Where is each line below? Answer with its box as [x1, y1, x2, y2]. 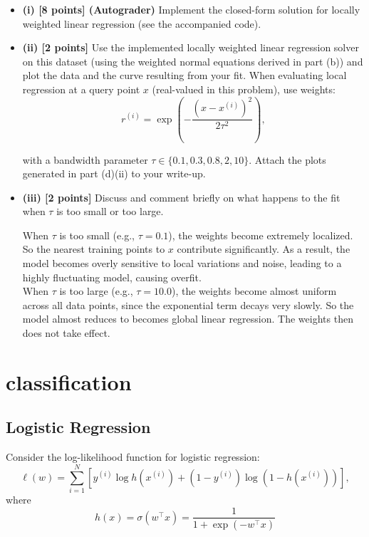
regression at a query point [22, 81, 140, 96]
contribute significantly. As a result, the [177, 241, 350, 256]
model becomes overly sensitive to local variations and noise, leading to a [22, 256, 342, 271]
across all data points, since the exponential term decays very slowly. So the [22, 297, 354, 312]
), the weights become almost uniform [171, 283, 337, 298]
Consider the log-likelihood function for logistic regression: [6, 449, 260, 464]
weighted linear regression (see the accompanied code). [22, 16, 261, 31]
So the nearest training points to [22, 241, 165, 256]
